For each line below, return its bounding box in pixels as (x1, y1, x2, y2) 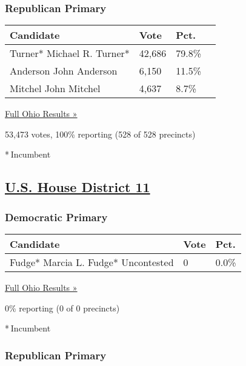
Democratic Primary (5, 209, 108, 224)
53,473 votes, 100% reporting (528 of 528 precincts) (5, 127, 196, 140)
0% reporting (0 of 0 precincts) (5, 301, 120, 314)
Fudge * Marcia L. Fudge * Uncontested (10, 255, 174, 269)
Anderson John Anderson (10, 64, 118, 78)
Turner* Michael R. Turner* (10, 46, 130, 61)
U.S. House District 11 (5, 178, 150, 196)
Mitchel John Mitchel (10, 81, 101, 96)
